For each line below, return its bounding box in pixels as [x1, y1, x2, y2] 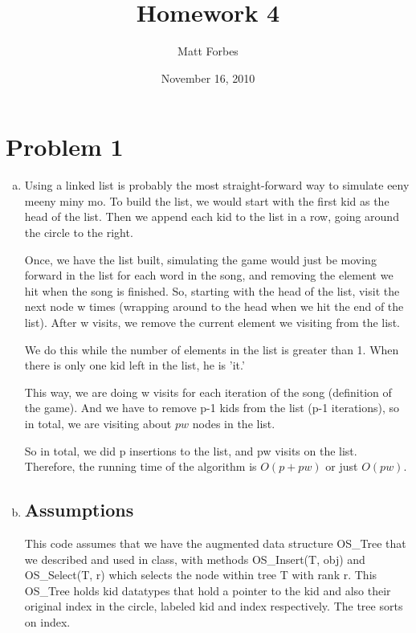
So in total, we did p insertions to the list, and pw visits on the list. [24, 442, 357, 459]
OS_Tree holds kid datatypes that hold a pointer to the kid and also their [24, 582, 391, 598]
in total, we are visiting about [24, 415, 172, 431]
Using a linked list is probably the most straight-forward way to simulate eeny [24, 177, 410, 194]
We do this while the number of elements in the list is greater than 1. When [24, 341, 399, 357]
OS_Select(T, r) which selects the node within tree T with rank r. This [24, 566, 377, 583]
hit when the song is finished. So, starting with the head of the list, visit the [24, 282, 400, 299]
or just [325, 458, 358, 475]
